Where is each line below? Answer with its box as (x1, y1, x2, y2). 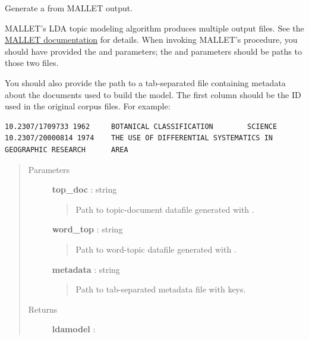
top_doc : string (52, 183, 117, 196)
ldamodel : (52, 323, 96, 335)
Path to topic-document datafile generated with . (75, 203, 254, 215)
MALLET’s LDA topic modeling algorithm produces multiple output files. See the (5, 21, 304, 34)
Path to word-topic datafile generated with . (75, 243, 237, 255)
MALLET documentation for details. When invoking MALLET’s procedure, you (5, 33, 298, 46)
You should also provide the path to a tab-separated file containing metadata (5, 76, 286, 89)
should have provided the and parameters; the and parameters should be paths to (5, 45, 302, 57)
